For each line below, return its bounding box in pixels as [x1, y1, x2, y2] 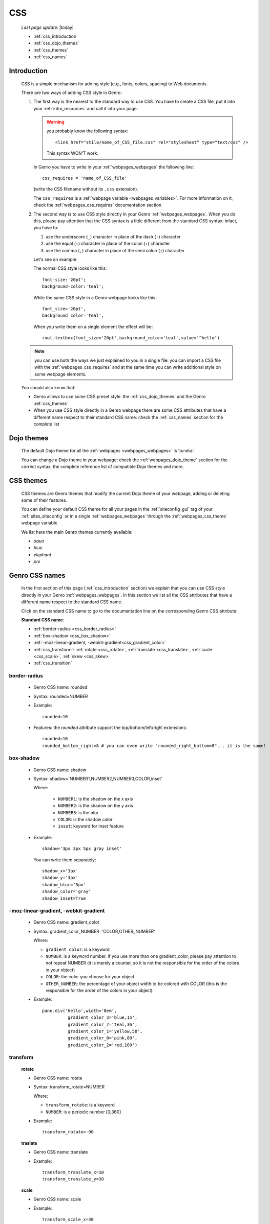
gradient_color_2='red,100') [67, 1042, 138, 1048]
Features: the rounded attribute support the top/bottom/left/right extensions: [33, 725, 187, 730]
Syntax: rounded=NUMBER [33, 693, 88, 699]
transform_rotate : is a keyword [45, 1102, 115, 1108]
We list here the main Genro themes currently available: [21, 529, 133, 535]
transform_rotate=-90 [42, 1129, 94, 1135]
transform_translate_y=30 [42, 1177, 104, 1182]
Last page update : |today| [21, 24, 74, 30]
